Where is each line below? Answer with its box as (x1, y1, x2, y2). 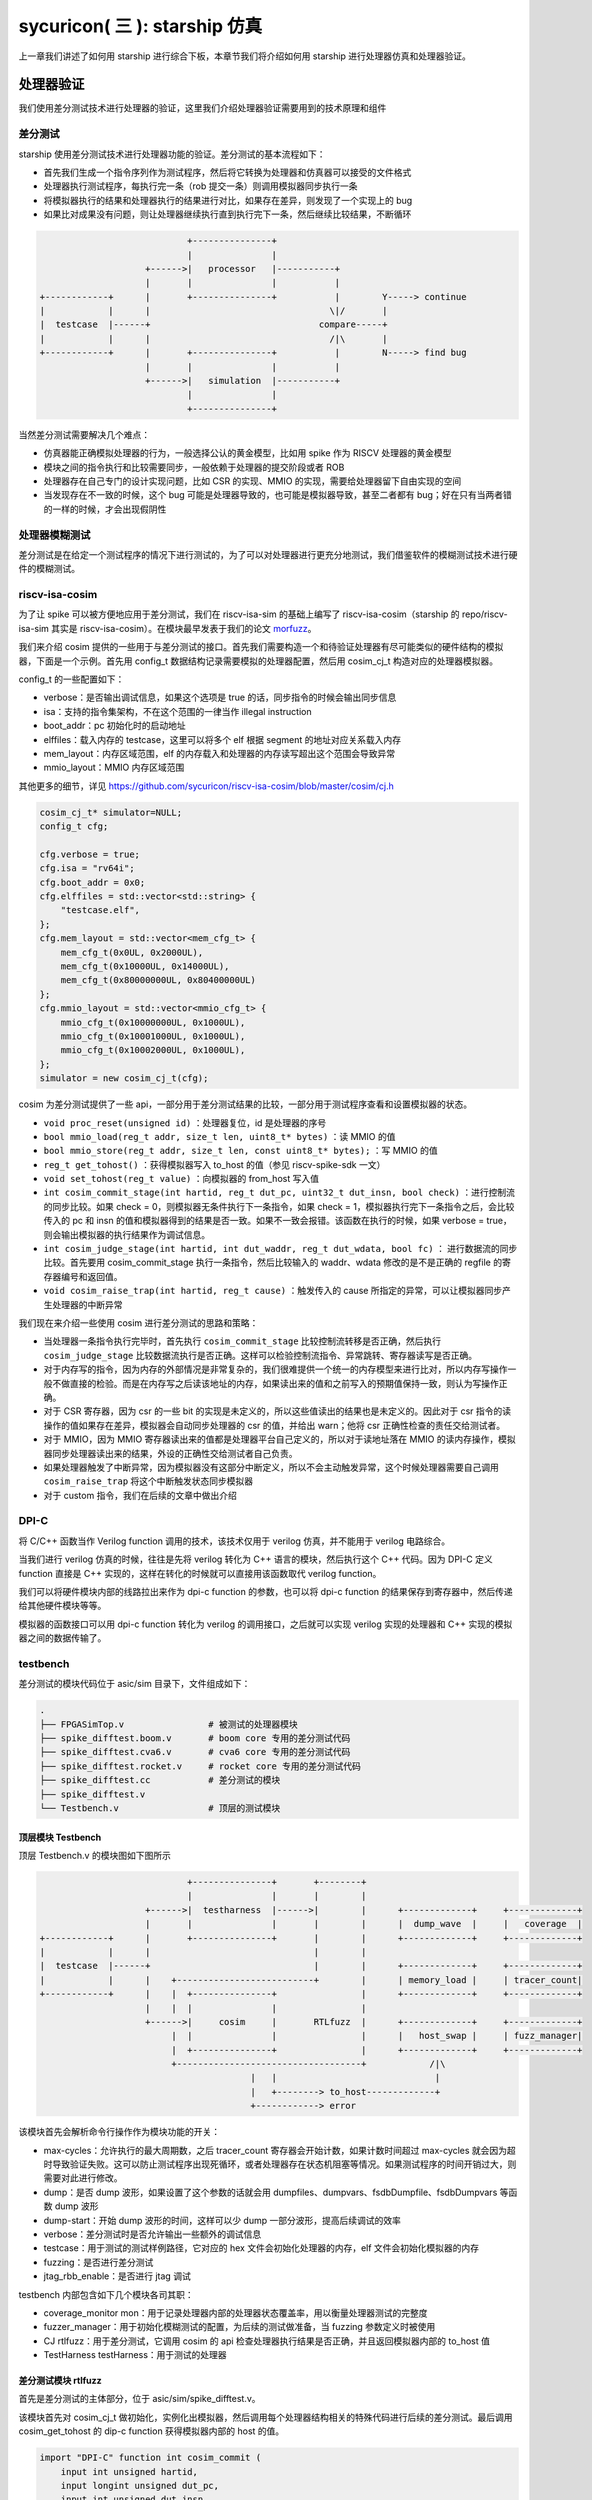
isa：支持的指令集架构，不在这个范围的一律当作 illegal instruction (43, 705, 312, 717)
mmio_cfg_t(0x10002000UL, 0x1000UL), (60, 1045, 246, 1056)
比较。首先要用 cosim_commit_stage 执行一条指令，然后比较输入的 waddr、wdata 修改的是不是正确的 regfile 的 (43, 1256, 503, 1269)
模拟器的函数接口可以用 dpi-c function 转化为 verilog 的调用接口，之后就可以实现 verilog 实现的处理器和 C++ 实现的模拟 (18, 1618, 513, 1630)
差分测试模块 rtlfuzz (18, 2375, 102, 2387)
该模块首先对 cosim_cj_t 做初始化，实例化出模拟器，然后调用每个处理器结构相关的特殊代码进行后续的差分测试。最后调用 (18, 2411, 514, 2423)
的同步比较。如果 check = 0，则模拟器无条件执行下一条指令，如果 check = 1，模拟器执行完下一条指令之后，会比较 (43, 1200, 515, 1212)
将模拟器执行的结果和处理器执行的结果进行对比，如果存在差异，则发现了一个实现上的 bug (43, 194, 413, 206)
